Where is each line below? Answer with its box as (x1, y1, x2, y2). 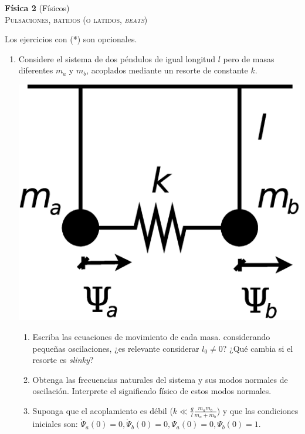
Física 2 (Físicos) (5, 2, 70, 14)
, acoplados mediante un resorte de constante (86, 64, 248, 76)
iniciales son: (32, 418, 78, 430)
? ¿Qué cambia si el (222, 342, 293, 354)
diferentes (18, 64, 53, 76)
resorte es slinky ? (32, 354, 94, 366)
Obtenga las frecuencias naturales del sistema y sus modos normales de (32, 373, 288, 385)
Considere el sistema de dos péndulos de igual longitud (18, 52, 216, 65)
